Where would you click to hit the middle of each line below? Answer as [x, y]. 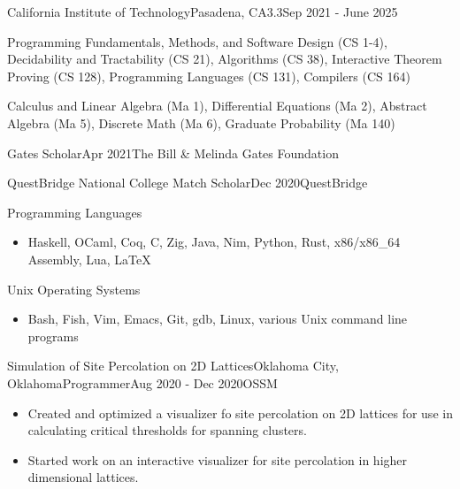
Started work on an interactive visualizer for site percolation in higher [218, 459]
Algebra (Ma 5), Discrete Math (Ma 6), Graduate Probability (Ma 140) [201, 122]
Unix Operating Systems [74, 289]
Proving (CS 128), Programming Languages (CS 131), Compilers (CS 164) [209, 76]
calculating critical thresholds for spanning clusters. [167, 430]
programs [53, 336]
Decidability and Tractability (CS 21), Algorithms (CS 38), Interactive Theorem [225, 59]
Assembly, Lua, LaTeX [89, 259]
